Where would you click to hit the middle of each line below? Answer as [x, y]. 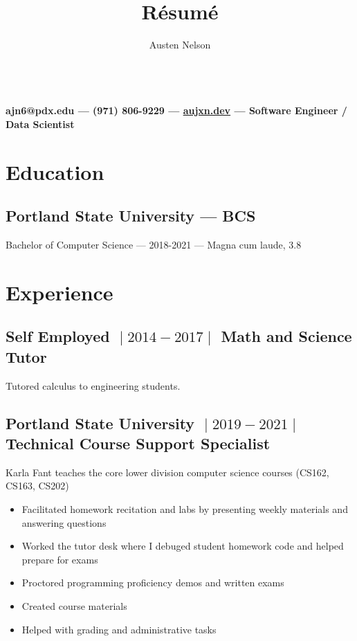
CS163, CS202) [37, 486]
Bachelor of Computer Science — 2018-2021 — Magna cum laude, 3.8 [154, 245]
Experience [59, 292]
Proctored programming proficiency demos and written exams [153, 583]
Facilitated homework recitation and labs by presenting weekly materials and [185, 509]
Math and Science [286, 336]
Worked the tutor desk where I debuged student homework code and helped [183, 546]
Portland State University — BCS [131, 216]
